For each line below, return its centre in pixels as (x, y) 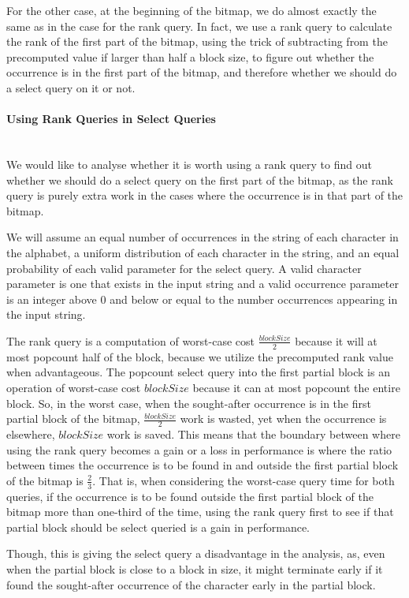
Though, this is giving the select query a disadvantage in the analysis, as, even (196, 553)
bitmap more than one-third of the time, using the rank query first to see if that (200, 512)
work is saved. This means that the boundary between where (253, 434)
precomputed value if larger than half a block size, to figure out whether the (190, 56)
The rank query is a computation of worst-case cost (130, 340)
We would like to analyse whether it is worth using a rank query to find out (189, 164)
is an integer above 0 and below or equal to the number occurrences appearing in (202, 299)
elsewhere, (31, 434)
